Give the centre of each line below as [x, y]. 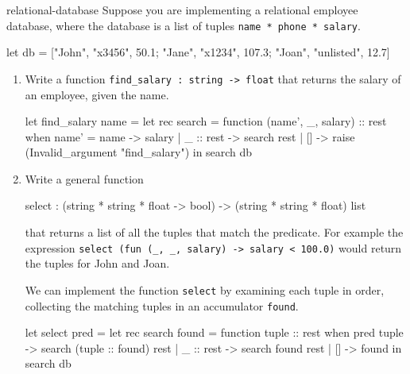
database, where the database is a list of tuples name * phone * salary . [184, 25]
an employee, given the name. [97, 94]
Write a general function [84, 178]
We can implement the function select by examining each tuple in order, [205, 289]
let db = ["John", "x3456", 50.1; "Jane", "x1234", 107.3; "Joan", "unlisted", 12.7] [198, 52]
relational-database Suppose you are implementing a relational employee [182, 10]
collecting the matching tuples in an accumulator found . [162, 305]
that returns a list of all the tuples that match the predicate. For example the [214, 232]
